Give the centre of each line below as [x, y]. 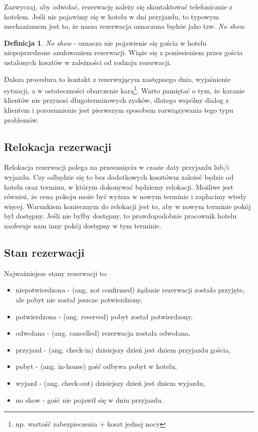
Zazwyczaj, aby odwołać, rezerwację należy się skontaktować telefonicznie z [118, 6]
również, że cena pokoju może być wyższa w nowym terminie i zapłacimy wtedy [125, 196]
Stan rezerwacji [44, 252]
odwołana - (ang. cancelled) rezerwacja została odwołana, [103, 333]
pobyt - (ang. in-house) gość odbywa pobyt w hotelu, [96, 366]
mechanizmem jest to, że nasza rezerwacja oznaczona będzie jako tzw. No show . [125, 26]
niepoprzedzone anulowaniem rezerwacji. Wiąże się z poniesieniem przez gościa [123, 52]
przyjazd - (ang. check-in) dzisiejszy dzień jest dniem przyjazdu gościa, [123, 349]
